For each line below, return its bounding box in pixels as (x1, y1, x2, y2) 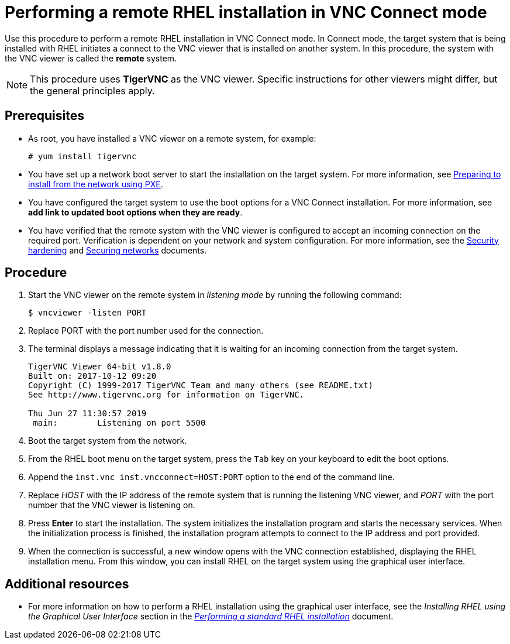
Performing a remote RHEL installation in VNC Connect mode (5, 2, 487, 22)
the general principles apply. (30, 84, 155, 97)
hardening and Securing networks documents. (28, 245, 207, 255)
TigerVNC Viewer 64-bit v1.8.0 (28, 362, 171, 372)
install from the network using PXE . (28, 179, 163, 189)
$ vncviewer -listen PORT (28, 308, 147, 318)
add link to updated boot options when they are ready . (28, 207, 243, 217)
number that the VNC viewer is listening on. (28, 500, 195, 511)
